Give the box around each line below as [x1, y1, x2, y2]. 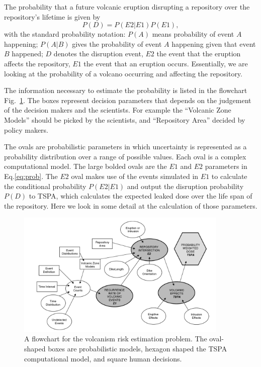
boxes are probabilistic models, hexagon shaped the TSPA [48, 343, 227, 354]
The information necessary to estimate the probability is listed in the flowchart [4, 85, 247, 96]
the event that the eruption [156, 48, 241, 59]
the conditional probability [4, 180, 86, 191]
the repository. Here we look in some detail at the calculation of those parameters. [4, 200, 257, 211]
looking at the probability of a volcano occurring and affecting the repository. [4, 68, 242, 78]
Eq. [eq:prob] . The [4, 170, 58, 181]
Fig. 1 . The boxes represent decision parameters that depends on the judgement [4, 95, 251, 105]
